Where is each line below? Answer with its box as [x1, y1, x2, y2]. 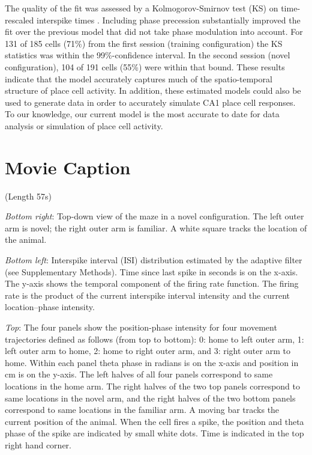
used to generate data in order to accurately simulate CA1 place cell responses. [5, 96, 296, 108]
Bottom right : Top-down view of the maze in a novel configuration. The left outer [5, 210, 304, 222]
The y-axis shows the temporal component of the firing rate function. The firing [5, 277, 299, 290]
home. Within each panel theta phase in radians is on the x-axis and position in [5, 356, 299, 368]
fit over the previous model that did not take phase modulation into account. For [5, 25, 303, 38]
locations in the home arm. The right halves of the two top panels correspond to [5, 379, 301, 392]
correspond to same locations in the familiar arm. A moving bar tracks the [5, 403, 280, 416]
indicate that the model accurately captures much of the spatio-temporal [5, 72, 272, 85]
